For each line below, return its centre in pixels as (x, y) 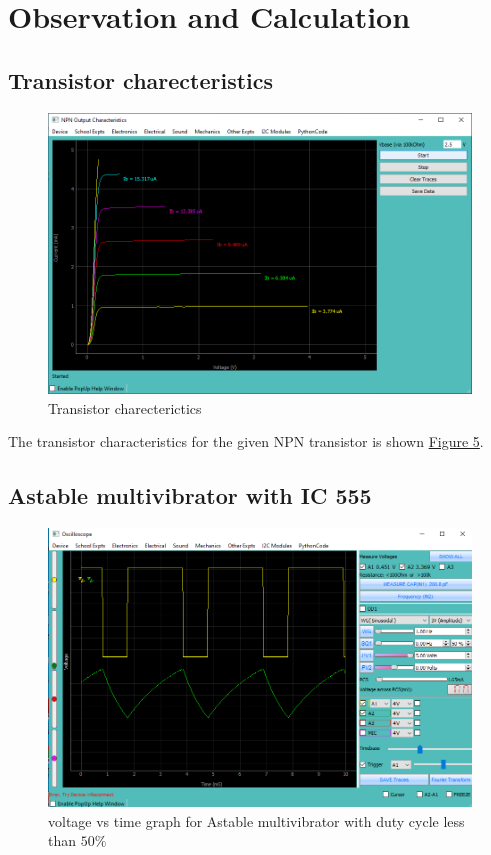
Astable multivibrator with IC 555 (190, 495)
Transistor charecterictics (125, 407)
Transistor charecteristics (141, 79)
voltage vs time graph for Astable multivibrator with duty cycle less (256, 820)
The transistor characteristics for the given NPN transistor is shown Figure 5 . (246, 441)
